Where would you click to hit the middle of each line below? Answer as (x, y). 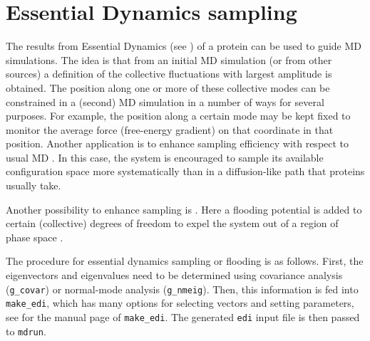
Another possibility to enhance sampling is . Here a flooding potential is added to (184, 209)
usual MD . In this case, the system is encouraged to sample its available (165, 157)
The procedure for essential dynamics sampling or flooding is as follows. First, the (185, 261)
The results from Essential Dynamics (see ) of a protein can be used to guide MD (184, 46)
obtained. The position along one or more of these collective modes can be (168, 87)
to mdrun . (26, 331)
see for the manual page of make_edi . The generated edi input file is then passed (183, 316)
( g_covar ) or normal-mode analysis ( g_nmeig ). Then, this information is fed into (182, 289)
